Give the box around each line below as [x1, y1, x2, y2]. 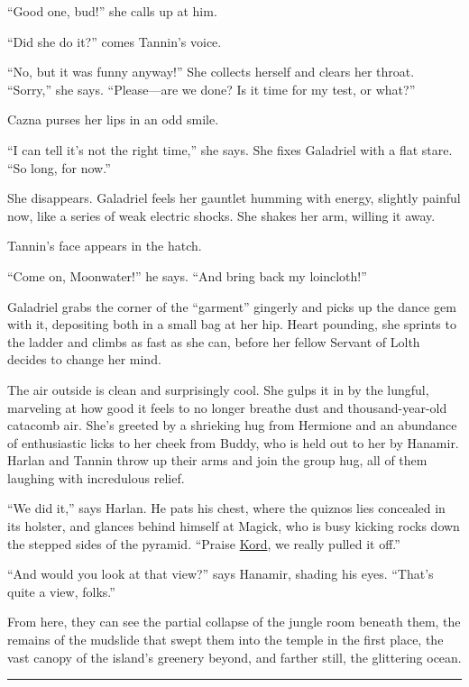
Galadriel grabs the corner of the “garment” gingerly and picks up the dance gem [7, 297, 456, 316]
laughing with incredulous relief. [7, 468, 185, 487]
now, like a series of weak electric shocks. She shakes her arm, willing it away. [7, 206, 436, 224]
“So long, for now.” [7, 158, 111, 177]
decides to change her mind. [7, 350, 161, 369]
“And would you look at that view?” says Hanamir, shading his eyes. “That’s [7, 564, 434, 583]
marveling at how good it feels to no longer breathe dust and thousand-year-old [7, 398, 447, 417]
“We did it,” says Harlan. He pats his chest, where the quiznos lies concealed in [7, 499, 446, 518]
